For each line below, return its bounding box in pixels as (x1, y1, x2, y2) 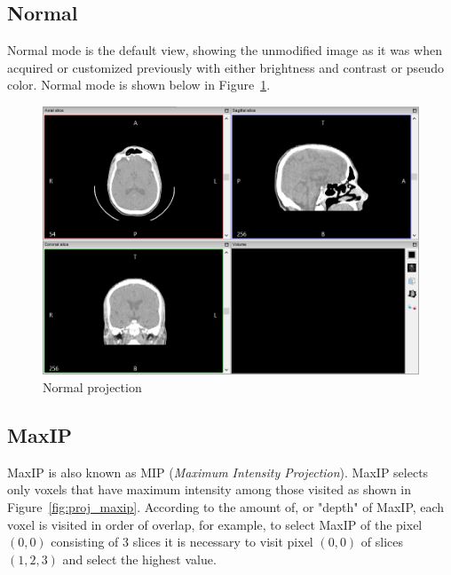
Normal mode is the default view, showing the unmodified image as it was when (7, 41, 442, 59)
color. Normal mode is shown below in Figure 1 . (7, 75, 271, 94)
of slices (360, 532, 403, 551)
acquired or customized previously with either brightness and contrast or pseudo (7, 58, 444, 76)
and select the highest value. (62, 549, 217, 568)
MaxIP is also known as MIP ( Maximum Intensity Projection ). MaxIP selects (7, 462, 429, 481)
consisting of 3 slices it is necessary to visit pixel (51, 532, 313, 551)
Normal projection (43, 377, 142, 396)
